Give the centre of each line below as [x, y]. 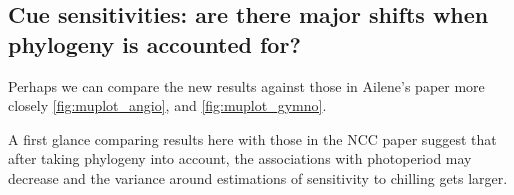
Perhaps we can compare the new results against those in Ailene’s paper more [246, 85]
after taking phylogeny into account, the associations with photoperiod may [240, 158]
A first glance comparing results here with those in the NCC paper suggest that [252, 138]
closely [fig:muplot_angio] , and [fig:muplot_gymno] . [167, 105]
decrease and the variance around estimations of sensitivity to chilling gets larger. [258, 177]
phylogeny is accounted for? [154, 43]
